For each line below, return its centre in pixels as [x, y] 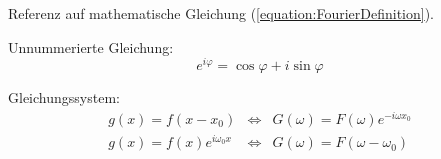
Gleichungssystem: [64, 97]
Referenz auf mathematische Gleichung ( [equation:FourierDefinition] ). [221, 13]
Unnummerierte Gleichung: [91, 46]
